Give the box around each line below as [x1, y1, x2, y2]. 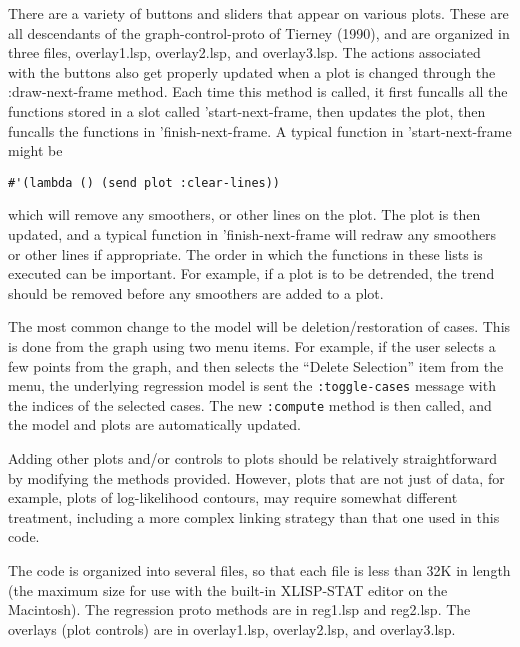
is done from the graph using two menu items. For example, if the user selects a [8, 335, 496, 356]
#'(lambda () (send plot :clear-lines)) [8, 175, 281, 190]
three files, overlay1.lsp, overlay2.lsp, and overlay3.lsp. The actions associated [8, 42, 481, 63]
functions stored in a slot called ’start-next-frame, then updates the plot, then [8, 100, 486, 121]
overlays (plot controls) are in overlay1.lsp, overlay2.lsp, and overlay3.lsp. [8, 618, 456, 639]
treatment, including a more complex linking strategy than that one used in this [8, 506, 500, 527]
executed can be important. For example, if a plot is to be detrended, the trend [8, 263, 495, 284]
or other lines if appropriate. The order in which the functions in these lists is [8, 243, 483, 264]
